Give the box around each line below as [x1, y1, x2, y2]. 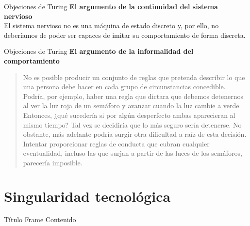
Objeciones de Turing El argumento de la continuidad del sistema [4, 1, 218, 11]
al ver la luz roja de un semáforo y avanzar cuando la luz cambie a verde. [23, 100, 241, 111]
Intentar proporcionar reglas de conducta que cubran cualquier [23, 138, 210, 148]
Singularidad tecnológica [4, 186, 171, 206]
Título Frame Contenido [4, 214, 76, 224]
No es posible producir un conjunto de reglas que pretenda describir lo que [23, 72, 245, 82]
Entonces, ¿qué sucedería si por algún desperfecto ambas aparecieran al [23, 110, 235, 120]
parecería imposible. [23, 157, 83, 167]
